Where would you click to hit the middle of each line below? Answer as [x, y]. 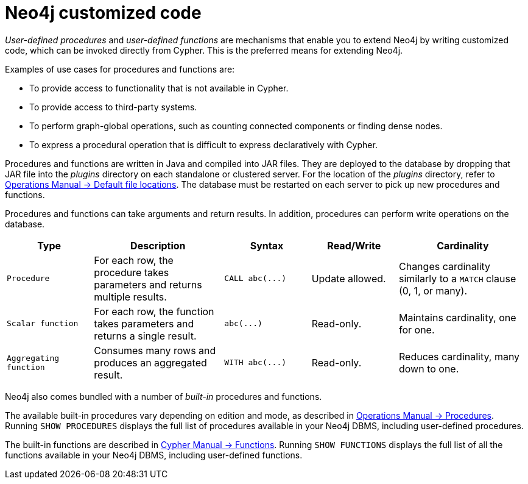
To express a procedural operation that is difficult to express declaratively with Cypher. [203, 144]
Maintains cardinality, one [457, 317]
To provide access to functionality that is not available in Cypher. [159, 88]
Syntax [267, 245]
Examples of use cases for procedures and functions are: [120, 69]
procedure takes [132, 272]
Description [158, 245]
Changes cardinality [445, 266]
